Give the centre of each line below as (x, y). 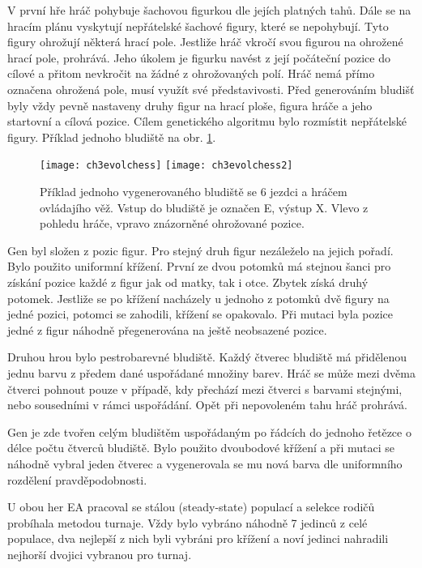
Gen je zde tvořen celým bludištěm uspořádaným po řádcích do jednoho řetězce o (209, 431)
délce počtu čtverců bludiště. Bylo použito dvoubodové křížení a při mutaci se (201, 448)
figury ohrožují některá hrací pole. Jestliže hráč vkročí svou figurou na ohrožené (205, 42)
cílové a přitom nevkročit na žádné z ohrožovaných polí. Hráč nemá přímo (191, 73)
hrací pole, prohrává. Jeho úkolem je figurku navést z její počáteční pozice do (199, 57)
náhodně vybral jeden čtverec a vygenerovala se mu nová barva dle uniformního (205, 463)
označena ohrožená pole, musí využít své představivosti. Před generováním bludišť (211, 89)
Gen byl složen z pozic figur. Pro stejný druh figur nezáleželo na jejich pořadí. (200, 250)
